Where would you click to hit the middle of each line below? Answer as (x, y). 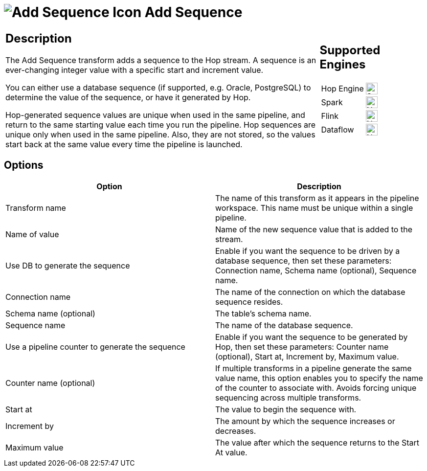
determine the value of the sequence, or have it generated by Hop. (128, 97)
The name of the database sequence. (284, 325)
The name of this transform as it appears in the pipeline (317, 198)
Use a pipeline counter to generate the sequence (95, 347)
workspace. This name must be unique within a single (314, 208)
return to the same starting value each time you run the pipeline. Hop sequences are (161, 124)
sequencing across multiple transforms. (288, 397)
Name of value (32, 234)
